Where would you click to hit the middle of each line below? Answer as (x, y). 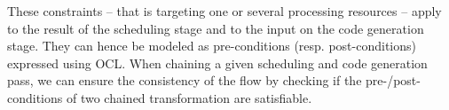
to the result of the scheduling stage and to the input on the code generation (216, 28)
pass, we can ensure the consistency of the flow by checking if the (185, 80)
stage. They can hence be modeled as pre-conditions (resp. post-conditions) (212, 46)
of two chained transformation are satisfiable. (189, 97)
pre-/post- (393, 80)
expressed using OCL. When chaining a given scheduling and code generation (217, 63)
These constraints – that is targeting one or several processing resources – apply (224, 11)
